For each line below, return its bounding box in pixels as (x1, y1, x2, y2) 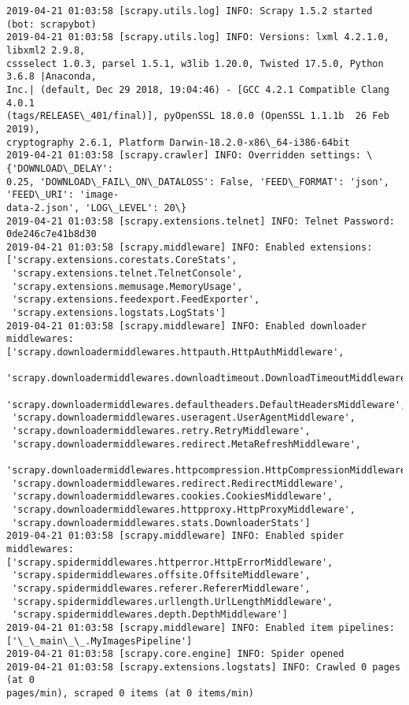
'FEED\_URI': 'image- (6, 189, 120, 201)
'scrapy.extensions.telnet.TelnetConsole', (12, 268, 243, 280)
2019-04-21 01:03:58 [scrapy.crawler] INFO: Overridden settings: (6, 150, 362, 161)
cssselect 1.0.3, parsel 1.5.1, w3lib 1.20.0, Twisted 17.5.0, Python (6, 58, 384, 69)
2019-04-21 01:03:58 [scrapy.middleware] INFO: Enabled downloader (6, 320, 367, 332)
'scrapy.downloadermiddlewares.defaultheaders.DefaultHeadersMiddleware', (6, 399, 407, 410)
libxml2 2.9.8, (6, 44, 86, 56)
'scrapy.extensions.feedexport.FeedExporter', (12, 294, 260, 306)
